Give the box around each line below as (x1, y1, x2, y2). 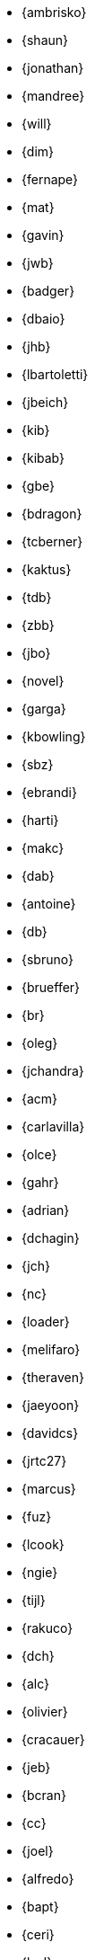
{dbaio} (22, 311, 65, 326)
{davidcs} (22, 1425, 79, 1441)
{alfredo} (22, 1871, 74, 1886)
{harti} (22, 812, 59, 828)
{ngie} (22, 1565, 58, 1580)
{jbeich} (22, 395, 69, 410)
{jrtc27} (22, 1453, 67, 1468)
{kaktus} (22, 562, 72, 577)
